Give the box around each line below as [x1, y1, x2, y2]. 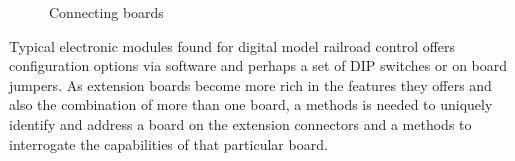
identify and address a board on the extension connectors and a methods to [9, 113, 472, 134]
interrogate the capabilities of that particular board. [9, 133, 328, 154]
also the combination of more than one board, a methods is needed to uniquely [9, 94, 493, 115]
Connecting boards [49, 2, 164, 22]
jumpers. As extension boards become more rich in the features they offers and [9, 74, 492, 95]
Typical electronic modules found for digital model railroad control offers [9, 35, 456, 56]
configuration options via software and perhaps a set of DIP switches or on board [9, 55, 508, 76]
